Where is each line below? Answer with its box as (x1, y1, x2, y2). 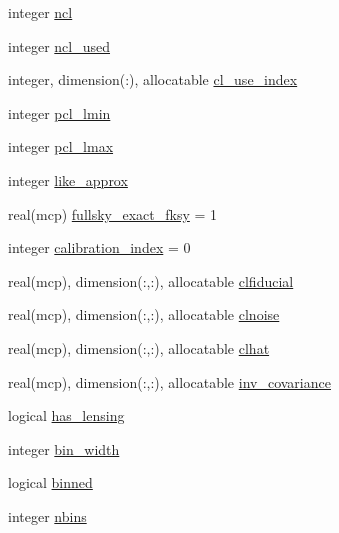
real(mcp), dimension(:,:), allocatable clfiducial (8, 270, 294, 291)
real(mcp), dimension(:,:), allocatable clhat (8, 337, 270, 358)
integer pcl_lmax (8, 136, 114, 157)
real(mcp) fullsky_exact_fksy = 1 (8, 203, 218, 224)
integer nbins (8, 505, 87, 526)
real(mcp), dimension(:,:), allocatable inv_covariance (8, 371, 331, 392)
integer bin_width (8, 438, 120, 459)
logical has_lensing (8, 405, 125, 426)
